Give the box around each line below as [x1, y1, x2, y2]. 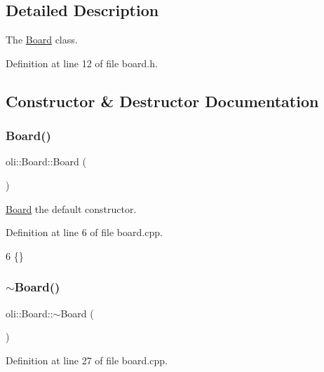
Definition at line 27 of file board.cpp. [6, 352, 168, 367]
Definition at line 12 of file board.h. [6, 55, 158, 70]
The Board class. [6, 32, 78, 47]
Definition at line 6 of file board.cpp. [6, 225, 163, 240]
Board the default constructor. [6, 201, 137, 216]
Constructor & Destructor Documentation [6, 90, 319, 111]
